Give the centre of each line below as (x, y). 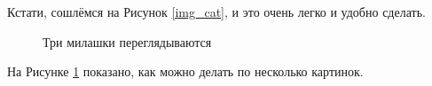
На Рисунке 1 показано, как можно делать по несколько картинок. (185, 71)
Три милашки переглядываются (127, 41)
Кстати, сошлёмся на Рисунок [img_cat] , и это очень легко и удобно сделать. (216, 12)
